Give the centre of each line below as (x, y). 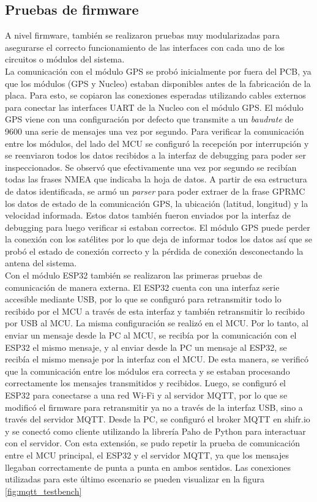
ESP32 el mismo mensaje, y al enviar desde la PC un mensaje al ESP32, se (146, 347)
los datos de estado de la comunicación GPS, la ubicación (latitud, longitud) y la (157, 203)
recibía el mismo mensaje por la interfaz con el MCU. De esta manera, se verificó (157, 359)
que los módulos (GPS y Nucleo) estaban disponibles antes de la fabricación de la (158, 83)
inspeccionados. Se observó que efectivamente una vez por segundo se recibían (151, 167)
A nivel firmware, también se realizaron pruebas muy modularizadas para (142, 35)
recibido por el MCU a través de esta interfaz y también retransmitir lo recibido (155, 311)
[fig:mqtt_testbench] (43, 491)
